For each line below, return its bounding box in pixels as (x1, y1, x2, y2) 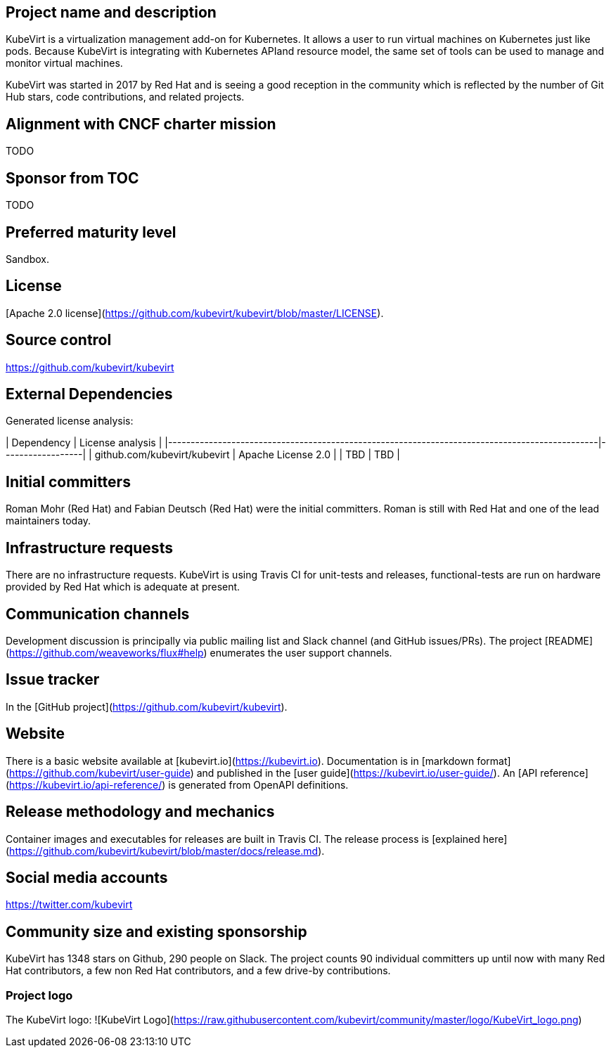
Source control (6, 331, 112, 349)
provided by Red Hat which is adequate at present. (6, 581, 240, 593)
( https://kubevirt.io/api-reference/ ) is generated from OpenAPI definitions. (6, 778, 349, 791)
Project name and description (6, 4, 217, 21)
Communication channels (6, 605, 190, 623)
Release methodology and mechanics (6, 803, 275, 821)
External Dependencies (6, 385, 173, 403)
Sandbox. (6, 252, 50, 265)
